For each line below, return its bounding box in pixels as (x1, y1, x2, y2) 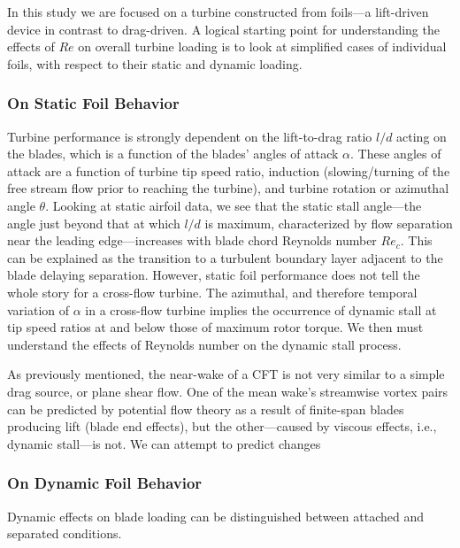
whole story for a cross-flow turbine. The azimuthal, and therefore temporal (7, 282, 418, 301)
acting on (396, 127, 447, 145)
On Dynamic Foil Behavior (7, 472, 203, 494)
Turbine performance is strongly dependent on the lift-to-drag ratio (7, 127, 372, 145)
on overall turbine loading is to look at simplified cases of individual (78, 37, 447, 56)
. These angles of (350, 144, 441, 163)
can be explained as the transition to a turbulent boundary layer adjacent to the (7, 248, 443, 266)
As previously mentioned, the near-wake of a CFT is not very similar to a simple (7, 365, 445, 383)
